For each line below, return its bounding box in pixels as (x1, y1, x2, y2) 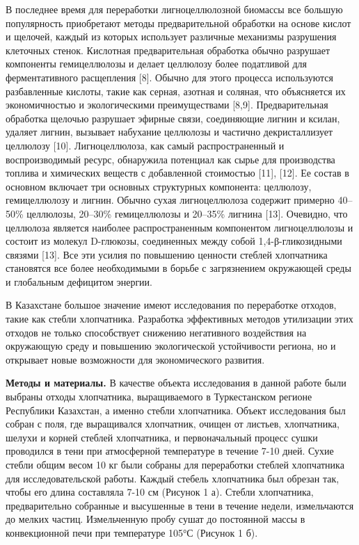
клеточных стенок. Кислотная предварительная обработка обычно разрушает (6, 42, 330, 57)
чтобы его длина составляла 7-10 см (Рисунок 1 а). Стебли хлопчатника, (6, 485, 314, 499)
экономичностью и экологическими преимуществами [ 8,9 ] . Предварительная (6, 97, 328, 112)
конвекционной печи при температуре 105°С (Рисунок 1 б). (6, 525, 258, 539)
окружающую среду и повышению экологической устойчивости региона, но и (6, 339, 336, 353)
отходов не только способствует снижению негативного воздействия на (6, 325, 307, 339)
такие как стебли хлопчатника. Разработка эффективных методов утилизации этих (6, 311, 353, 326)
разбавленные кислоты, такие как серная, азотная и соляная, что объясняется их (6, 83, 346, 98)
